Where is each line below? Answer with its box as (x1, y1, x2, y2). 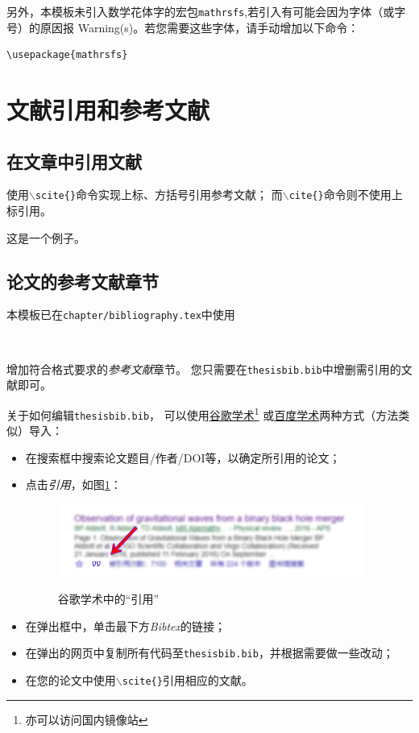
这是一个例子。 (6, 229, 85, 246)
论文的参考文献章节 (6, 268, 159, 293)
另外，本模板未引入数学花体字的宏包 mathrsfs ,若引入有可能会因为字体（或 (6, 3, 395, 19)
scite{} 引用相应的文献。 (122, 671, 253, 688)
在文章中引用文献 (6, 148, 142, 173)
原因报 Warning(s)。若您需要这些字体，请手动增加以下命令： (39, 19, 359, 35)
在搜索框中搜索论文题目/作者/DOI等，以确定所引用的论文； (25, 449, 341, 466)
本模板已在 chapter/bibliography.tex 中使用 (6, 306, 235, 323)
